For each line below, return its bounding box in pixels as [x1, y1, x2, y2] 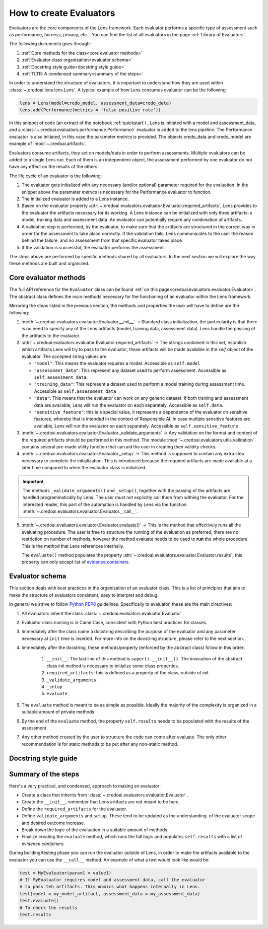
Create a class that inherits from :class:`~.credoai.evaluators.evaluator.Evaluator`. [21, 792, 188, 798]
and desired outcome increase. [21, 820, 85, 826]
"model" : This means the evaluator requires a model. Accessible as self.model [34, 360, 201, 366]
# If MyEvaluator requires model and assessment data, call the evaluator [19, 877, 206, 882]
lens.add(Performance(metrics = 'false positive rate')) [19, 107, 161, 113]
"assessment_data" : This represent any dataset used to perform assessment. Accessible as [34, 367, 227, 373]
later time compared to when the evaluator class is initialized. [21, 465, 146, 471]
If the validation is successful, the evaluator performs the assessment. [21, 244, 165, 250]
